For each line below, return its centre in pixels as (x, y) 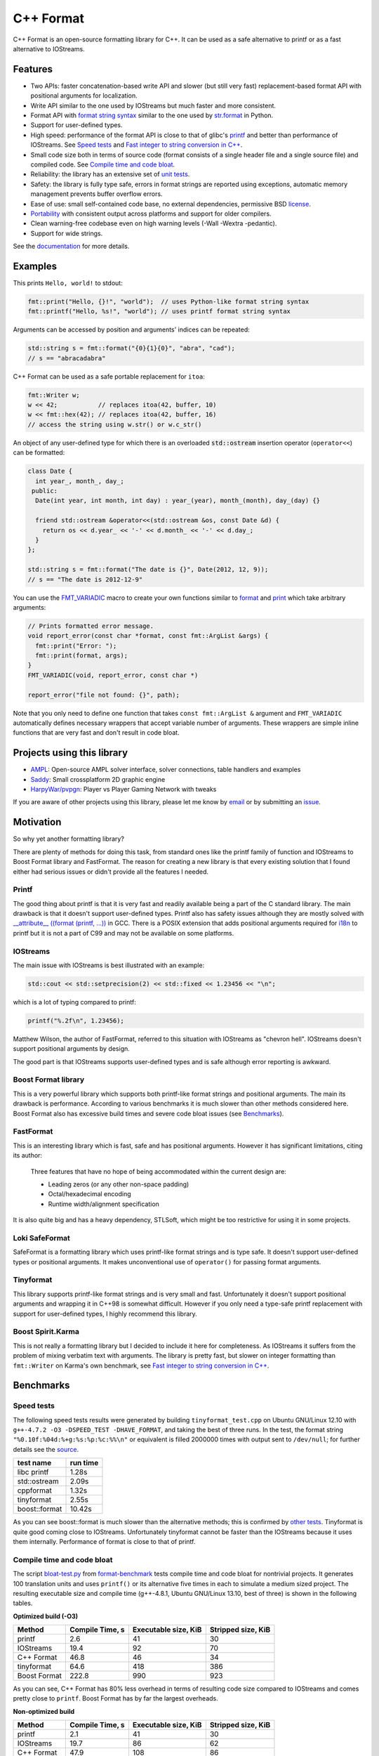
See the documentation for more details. (71, 247)
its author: (27, 1155)
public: (45, 491)
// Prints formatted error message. (91, 626)
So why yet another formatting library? (68, 839)
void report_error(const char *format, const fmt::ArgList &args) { (148, 636)
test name (34, 1463)
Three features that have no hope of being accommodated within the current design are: (159, 1171)
